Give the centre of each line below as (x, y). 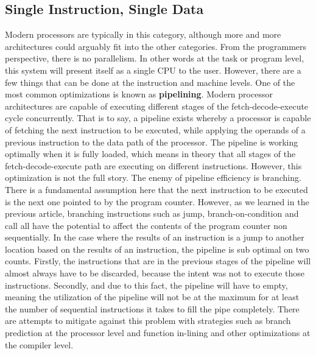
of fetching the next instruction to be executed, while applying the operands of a (155, 129)
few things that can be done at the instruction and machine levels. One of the (150, 82)
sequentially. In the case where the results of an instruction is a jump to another (155, 237)
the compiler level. (39, 344)
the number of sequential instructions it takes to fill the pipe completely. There (152, 308)
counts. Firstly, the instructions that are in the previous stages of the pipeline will (158, 261)
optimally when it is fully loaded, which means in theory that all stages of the (150, 154)
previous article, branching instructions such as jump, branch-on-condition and (152, 213)
